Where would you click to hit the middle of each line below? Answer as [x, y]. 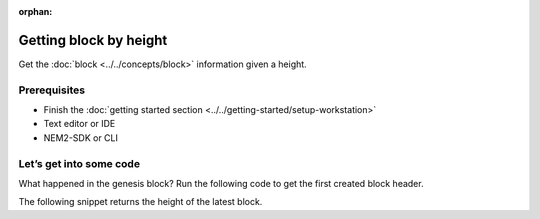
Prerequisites [51, 90]
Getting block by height [93, 40]
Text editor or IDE [79, 124]
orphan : [35, 11]
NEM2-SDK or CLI [81, 137]
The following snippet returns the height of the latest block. [140, 202]
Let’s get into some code [79, 163]
